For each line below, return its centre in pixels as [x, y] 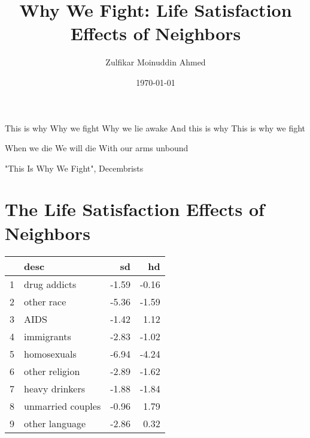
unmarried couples [63, 406]
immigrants [48, 336]
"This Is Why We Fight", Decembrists [74, 168]
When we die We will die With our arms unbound [97, 148]
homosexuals [50, 353]
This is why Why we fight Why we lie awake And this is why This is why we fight [155, 127]
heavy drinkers [54, 388]
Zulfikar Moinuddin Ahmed [156, 62]
